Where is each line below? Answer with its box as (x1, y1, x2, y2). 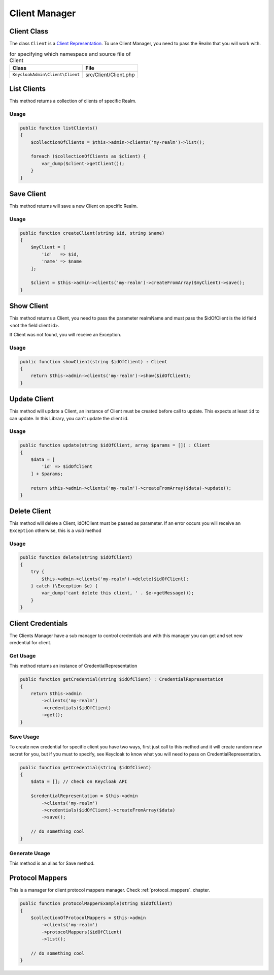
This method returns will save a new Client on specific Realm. (9, 203, 138, 209)
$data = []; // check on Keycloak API (30, 779, 127, 784)
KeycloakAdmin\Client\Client (12, 72, 80, 77)
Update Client (9, 395, 54, 403)
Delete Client (9, 507, 52, 516)
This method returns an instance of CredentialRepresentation (9, 663, 138, 669)
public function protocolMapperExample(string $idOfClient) (20, 901, 173, 906)
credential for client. (9, 640, 52, 646)
